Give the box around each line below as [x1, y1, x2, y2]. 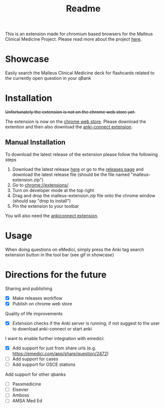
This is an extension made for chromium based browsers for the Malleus [5, 31, 153, 37]
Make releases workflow [12, 295, 63, 301]
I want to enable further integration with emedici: [5, 335, 105, 341]
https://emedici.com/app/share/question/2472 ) [12, 350, 109, 356]
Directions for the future [5, 269, 107, 280]
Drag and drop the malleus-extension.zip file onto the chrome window [12, 192, 156, 198]
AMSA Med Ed [12, 398, 42, 404]
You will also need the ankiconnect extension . [5, 213, 99, 219]
